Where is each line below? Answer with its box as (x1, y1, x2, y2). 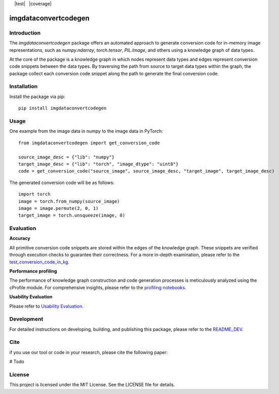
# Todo (9, 359, 25, 365)
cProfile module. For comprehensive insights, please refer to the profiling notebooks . (9, 284, 187, 290)
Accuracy (9, 235, 30, 241)
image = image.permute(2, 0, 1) (18, 205, 99, 211)
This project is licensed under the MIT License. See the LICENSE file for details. (9, 382, 175, 388)
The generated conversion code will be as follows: (9, 180, 115, 186)
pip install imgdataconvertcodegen (18, 105, 107, 111)
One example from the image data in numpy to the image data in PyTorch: (9, 128, 163, 134)
